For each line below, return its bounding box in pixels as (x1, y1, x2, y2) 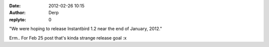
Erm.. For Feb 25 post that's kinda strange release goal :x (9, 35, 127, 41)
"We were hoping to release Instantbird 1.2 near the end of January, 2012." (9, 26, 162, 32)
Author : (9, 10, 26, 16)
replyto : (9, 16, 26, 22)
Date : (9, 3, 21, 8)
